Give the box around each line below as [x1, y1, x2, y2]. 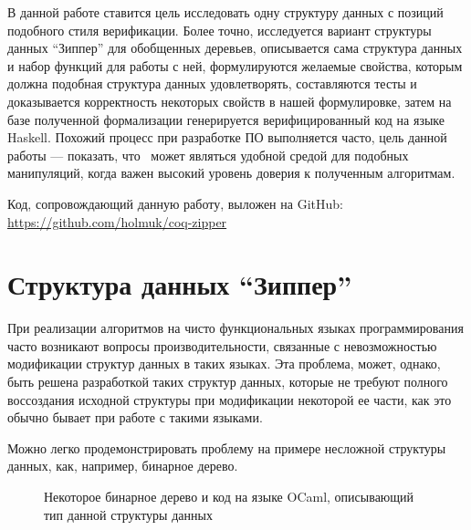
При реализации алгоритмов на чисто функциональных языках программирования [7, 318, 464, 338]
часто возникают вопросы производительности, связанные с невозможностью [7, 336, 437, 355]
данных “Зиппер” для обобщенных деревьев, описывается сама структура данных [7, 38, 463, 57]
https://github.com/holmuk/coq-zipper [7, 212, 227, 231]
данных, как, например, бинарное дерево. [7, 456, 238, 475]
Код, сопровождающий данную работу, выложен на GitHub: [7, 193, 343, 213]
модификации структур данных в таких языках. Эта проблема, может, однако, [7, 354, 441, 373]
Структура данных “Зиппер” [7, 265, 352, 303]
